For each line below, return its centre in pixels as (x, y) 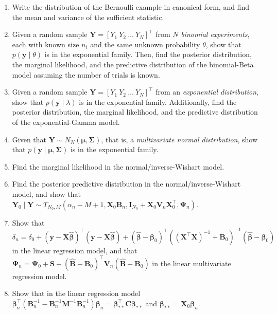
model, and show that (46, 193)
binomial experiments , (215, 34)
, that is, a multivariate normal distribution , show (179, 139)
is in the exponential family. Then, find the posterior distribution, (148, 54)
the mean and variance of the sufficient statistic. (88, 17)
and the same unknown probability (145, 44)
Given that (29, 139)
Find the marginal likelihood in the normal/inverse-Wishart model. (118, 166)
